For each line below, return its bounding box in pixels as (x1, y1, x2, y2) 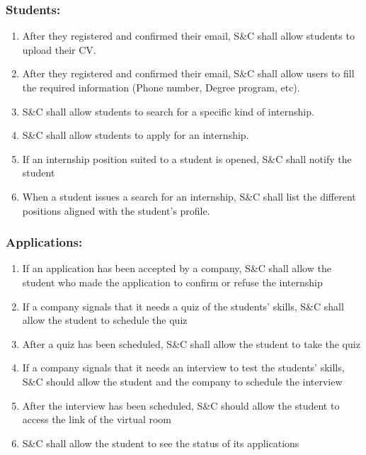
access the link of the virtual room (22, 412, 172, 427)
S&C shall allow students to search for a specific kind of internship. (22, 103, 314, 118)
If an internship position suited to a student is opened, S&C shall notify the (22, 151, 352, 166)
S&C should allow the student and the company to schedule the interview (22, 373, 343, 388)
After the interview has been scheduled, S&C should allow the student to (22, 398, 340, 412)
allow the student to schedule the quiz (22, 313, 188, 327)
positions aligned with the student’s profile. (22, 203, 210, 218)
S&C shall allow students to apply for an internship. (22, 128, 249, 142)
